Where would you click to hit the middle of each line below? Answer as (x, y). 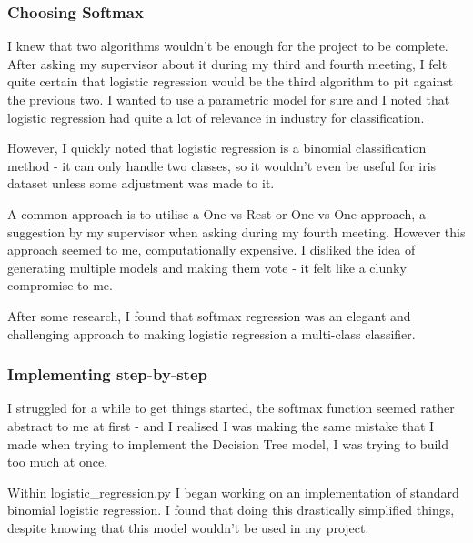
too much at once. (58, 462)
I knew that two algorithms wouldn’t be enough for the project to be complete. (228, 46)
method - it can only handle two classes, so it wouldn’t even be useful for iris (222, 165)
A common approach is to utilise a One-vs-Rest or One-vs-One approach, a (216, 213)
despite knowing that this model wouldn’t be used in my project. (188, 527)
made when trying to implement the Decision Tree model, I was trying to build (228, 443)
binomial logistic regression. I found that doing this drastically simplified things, (231, 510)
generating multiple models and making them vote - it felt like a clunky (207, 267)
